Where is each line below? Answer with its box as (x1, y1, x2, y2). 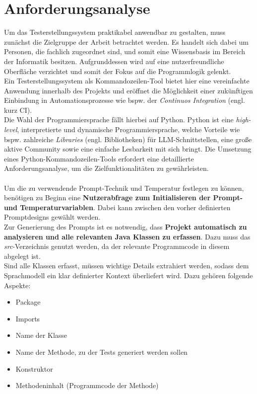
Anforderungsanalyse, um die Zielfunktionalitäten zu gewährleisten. (4, 163, 209, 173)
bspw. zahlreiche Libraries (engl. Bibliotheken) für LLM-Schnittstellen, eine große (4, 134, 252, 144)
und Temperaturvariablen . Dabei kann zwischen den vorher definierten (4, 202, 231, 212)
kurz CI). (4, 104, 32, 115)
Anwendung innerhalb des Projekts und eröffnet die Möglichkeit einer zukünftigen (4, 85, 253, 95)
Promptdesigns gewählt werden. (4, 212, 101, 222)
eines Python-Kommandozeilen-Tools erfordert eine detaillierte (4, 153, 194, 163)
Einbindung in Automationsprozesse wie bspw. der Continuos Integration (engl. (4, 95, 245, 105)
